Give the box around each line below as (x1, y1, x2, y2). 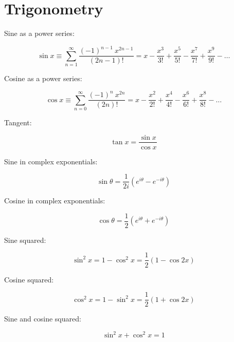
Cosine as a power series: (4, 73, 82, 84)
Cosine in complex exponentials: (4, 195, 105, 206)
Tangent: (4, 117, 32, 127)
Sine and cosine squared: (4, 313, 81, 324)
